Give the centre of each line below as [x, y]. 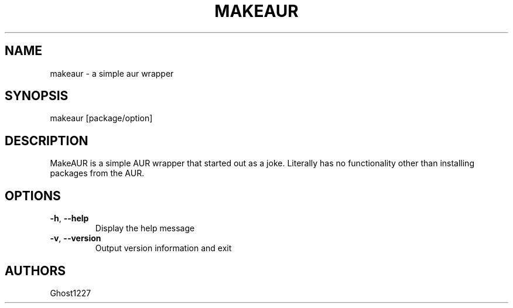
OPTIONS [33, 196]
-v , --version [76, 238]
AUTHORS [35, 271]
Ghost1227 [71, 293]
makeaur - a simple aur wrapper [112, 73]
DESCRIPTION [47, 141]
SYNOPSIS [37, 96]
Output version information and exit [163, 248]
